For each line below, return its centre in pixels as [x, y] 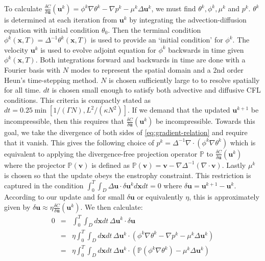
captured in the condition [44, 185]
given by [17, 207]
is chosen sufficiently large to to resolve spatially [184, 80]
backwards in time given [206, 49]
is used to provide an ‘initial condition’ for [157, 40]
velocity [16, 49]
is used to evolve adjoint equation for [98, 49]
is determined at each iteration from [61, 19]
